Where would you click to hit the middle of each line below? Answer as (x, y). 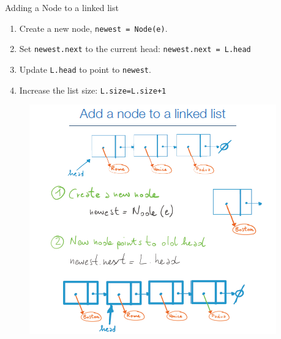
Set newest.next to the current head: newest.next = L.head (135, 49)
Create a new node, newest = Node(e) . (93, 28)
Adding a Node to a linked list (62, 7)
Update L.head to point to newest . (85, 69)
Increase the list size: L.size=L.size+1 (93, 90)
